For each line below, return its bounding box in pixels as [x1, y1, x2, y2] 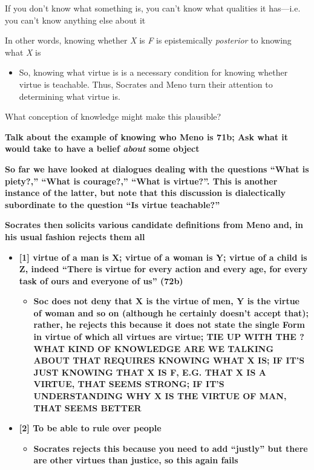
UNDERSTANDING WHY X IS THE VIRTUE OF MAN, [33, 390, 287, 402]
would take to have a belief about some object [5, 142, 200, 155]
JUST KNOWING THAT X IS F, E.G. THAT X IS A [33, 365, 266, 378]
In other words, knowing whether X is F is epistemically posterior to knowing [5, 34, 292, 47]
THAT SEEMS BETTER [33, 401, 142, 414]
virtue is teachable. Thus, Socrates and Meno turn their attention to [19, 77, 273, 90]
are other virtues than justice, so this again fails [33, 454, 238, 466]
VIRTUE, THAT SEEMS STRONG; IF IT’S [33, 377, 224, 390]
